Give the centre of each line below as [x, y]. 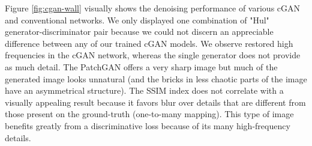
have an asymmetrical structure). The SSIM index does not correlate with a [144, 90]
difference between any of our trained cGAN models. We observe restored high [149, 43]
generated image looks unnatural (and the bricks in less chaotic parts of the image [156, 78]
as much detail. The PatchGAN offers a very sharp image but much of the [141, 66]
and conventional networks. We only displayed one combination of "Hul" [137, 20]
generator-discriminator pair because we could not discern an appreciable [139, 32]
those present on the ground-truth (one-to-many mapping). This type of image [149, 114]
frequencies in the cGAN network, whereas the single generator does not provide [153, 55]
